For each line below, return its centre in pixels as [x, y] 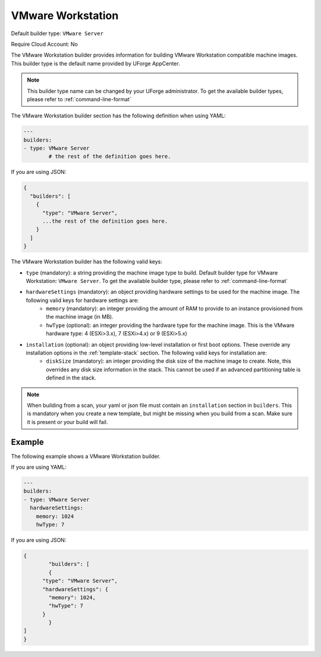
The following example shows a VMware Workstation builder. [86, 456]
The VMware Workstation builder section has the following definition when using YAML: [118, 116]
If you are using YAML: [39, 467]
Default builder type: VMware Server [57, 33]
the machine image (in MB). [80, 317]
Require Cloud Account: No [45, 44]
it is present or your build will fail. [67, 422]
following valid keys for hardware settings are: [82, 300]
